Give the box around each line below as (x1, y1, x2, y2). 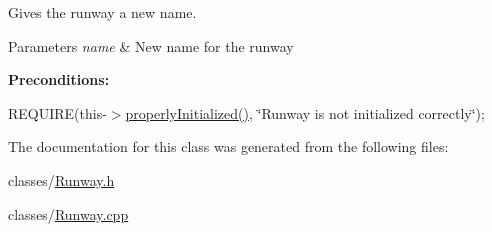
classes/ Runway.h (8, 169, 115, 190)
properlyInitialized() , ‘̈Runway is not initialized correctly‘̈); (125, 102, 485, 123)
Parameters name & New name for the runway (8, 35, 294, 56)
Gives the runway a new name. (8, 2, 197, 22)
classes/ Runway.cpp (8, 203, 129, 224)
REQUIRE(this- (8, 102, 107, 123)
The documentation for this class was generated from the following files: (8, 136, 449, 157)
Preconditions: (8, 69, 110, 90)
